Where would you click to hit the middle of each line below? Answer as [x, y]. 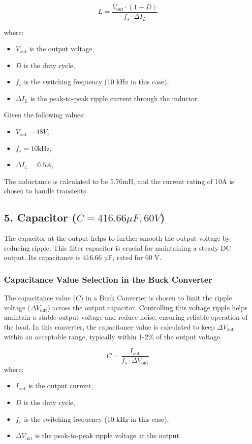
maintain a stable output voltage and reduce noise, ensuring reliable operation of [126, 317]
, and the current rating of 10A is [184, 181]
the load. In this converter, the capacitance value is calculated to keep [110, 327]
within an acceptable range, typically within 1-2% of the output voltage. [113, 336]
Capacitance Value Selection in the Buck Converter [108, 279]
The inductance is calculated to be [56, 181]
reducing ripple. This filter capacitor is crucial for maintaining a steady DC [118, 247]
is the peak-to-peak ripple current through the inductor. [115, 98]
